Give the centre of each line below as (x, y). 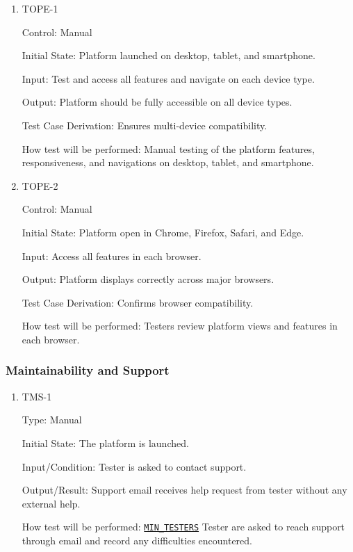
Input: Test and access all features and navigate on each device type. (168, 78)
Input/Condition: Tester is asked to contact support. (134, 466)
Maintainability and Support (88, 370)
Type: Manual (52, 420)
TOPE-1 (40, 8)
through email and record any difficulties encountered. (137, 540)
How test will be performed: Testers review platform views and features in (180, 326)
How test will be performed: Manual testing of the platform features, (168, 148)
